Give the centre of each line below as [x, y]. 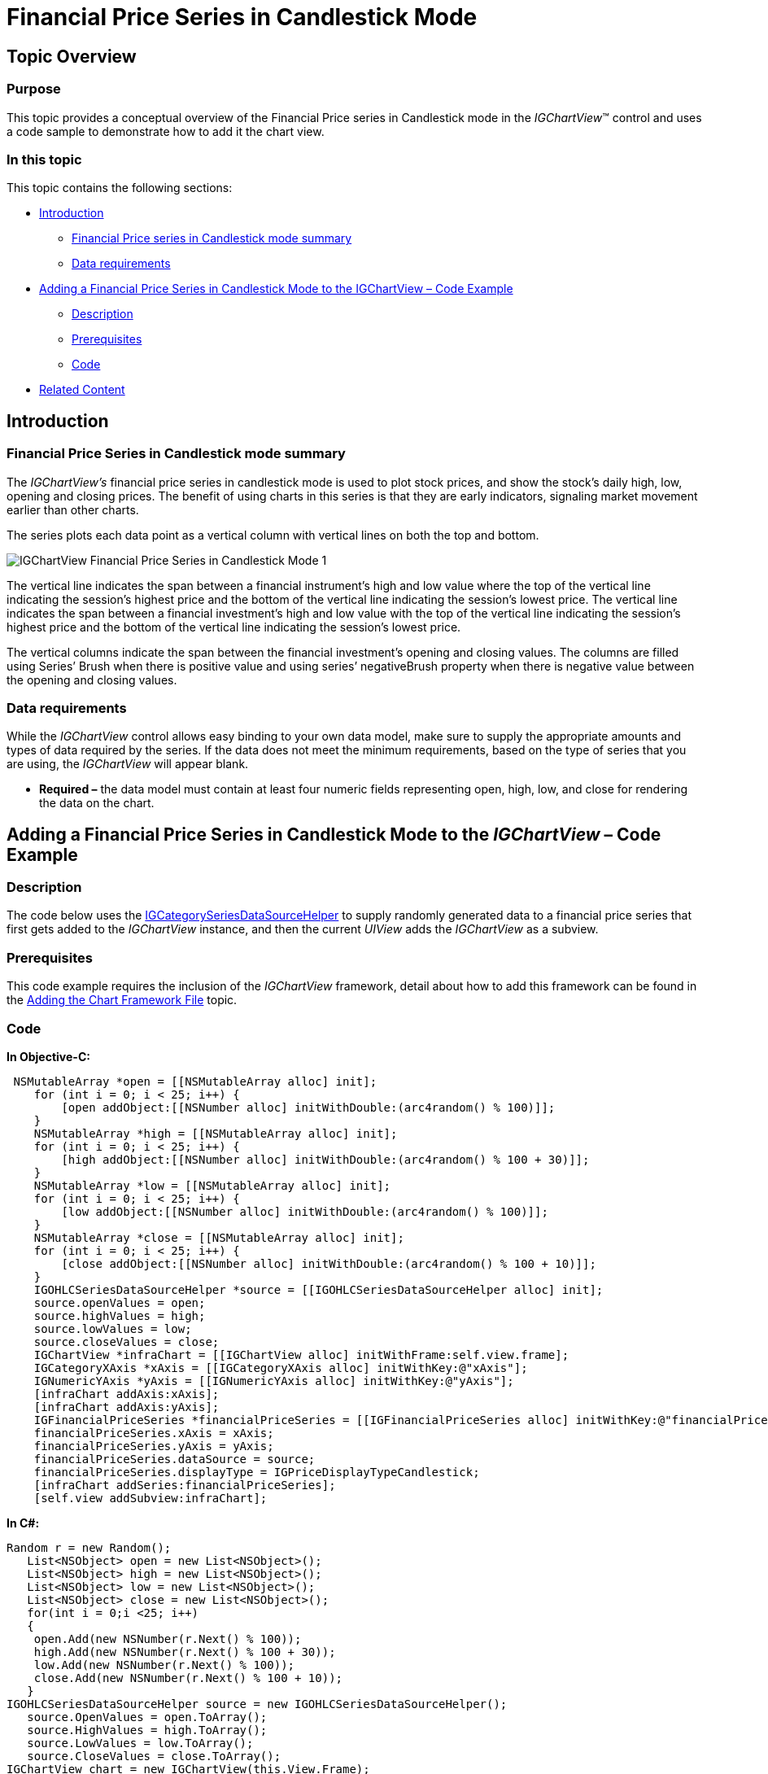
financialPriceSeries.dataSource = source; [175, 1459]
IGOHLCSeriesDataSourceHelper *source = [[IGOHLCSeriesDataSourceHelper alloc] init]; [319, 1289]
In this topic [44, 159]
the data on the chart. [97, 803]
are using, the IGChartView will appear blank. [128, 764]
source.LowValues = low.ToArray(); [140, 1743]
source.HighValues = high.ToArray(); [147, 1730]
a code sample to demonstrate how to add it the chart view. [166, 131]
